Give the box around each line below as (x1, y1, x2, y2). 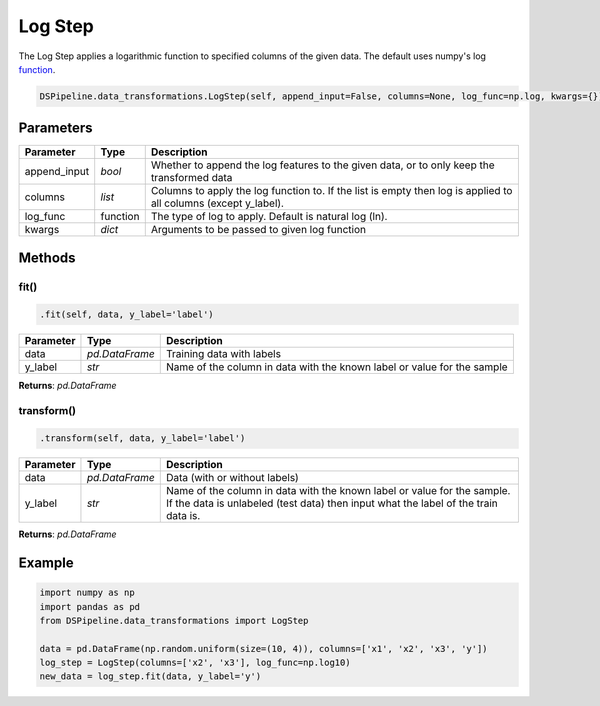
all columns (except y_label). (150, 196, 285, 210)
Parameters (18, 120, 93, 137)
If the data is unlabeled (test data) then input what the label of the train (165, 496, 499, 510)
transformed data (150, 171, 233, 185)
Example (18, 554, 74, 571)
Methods (18, 249, 76, 266)
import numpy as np (39, 587, 135, 599)
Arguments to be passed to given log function (150, 223, 367, 237)
